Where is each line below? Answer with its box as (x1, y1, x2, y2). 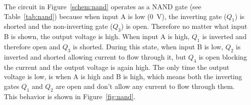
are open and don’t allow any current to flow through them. (55, 81, 235, 91)
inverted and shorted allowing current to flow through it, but (4, 51, 186, 62)
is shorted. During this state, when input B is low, (73, 41, 223, 51)
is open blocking (198, 51, 247, 62)
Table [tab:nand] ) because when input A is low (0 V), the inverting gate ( (4, 11, 227, 21)
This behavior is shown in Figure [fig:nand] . (4, 91, 136, 101)
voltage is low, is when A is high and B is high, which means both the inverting (4, 71, 242, 82)
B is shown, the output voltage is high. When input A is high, (4, 31, 190, 42)
